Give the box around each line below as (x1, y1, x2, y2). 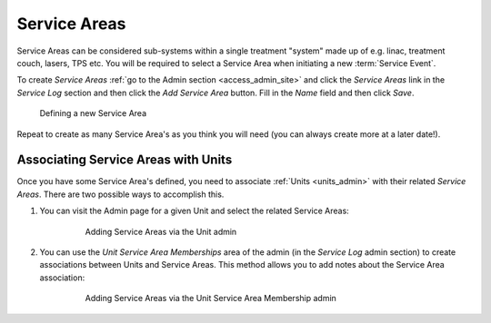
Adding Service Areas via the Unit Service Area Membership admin (85, 293, 336, 304)
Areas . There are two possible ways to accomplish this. (16, 189, 225, 200)
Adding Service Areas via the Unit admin (85, 226, 237, 237)
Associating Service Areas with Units (16, 152, 233, 168)
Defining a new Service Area (39, 108, 147, 119)
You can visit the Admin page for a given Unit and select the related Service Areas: (39, 205, 349, 217)
